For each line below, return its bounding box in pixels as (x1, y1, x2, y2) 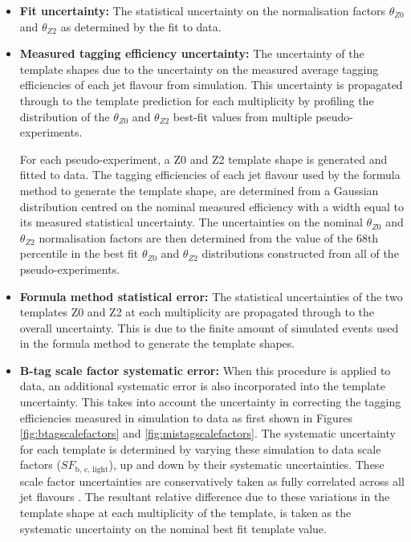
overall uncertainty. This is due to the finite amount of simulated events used (19, 319, 399, 336)
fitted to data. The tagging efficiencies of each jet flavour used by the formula (19, 166, 401, 183)
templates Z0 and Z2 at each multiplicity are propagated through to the (19, 304, 374, 320)
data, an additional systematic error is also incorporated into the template (19, 377, 385, 394)
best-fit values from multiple (173, 108, 312, 124)
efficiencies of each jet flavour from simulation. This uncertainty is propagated (19, 76, 403, 93)
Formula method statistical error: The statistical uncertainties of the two (19, 287, 403, 304)
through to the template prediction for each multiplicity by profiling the (19, 92, 374, 108)
